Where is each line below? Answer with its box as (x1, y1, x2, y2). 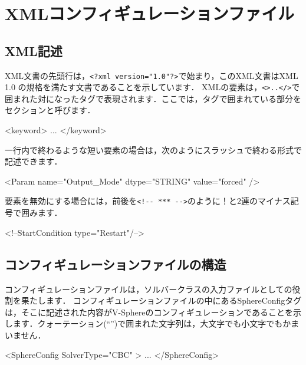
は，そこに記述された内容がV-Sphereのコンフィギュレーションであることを (5, 305, 294, 318)
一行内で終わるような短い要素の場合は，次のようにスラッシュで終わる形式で (5, 143, 302, 156)
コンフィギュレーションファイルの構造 (5, 255, 226, 273)
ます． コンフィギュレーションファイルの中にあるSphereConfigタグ (45, 294, 302, 307)
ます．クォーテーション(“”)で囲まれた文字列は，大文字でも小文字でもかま (12, 317, 300, 330)
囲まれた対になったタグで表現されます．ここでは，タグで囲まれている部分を (5, 92, 302, 104)
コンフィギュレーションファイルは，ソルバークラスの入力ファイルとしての (5, 282, 292, 295)
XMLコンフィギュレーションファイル (5, 1, 294, 25)
